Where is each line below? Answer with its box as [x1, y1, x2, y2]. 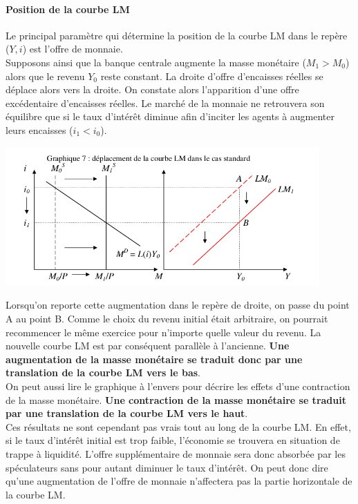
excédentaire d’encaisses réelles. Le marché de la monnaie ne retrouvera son [6, 95, 325, 110]
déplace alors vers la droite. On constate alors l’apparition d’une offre [6, 82, 299, 97]
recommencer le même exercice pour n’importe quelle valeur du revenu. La [6, 324, 321, 339]
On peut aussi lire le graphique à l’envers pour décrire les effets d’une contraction [6, 378, 350, 393]
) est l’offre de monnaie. [22, 41, 123, 56]
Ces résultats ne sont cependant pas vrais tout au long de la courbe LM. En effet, [6, 419, 351, 434]
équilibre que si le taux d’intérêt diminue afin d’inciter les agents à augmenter [6, 109, 335, 124]
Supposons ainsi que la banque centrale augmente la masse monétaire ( [6, 55, 306, 69]
